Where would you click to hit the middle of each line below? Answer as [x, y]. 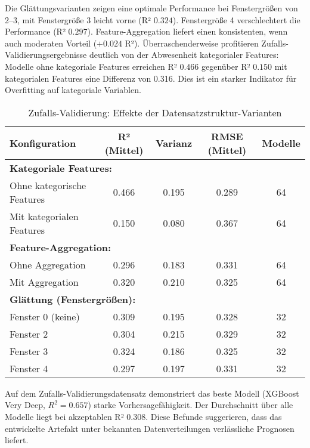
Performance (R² [35, 31]
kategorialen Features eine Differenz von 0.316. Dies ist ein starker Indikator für [151, 78]
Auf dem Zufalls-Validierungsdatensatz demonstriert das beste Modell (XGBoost [152, 393]
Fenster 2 [29, 333]
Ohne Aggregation [48, 264]
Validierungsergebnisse [46, 55]
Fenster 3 [29, 351]
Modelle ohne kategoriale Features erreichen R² [91, 66]
